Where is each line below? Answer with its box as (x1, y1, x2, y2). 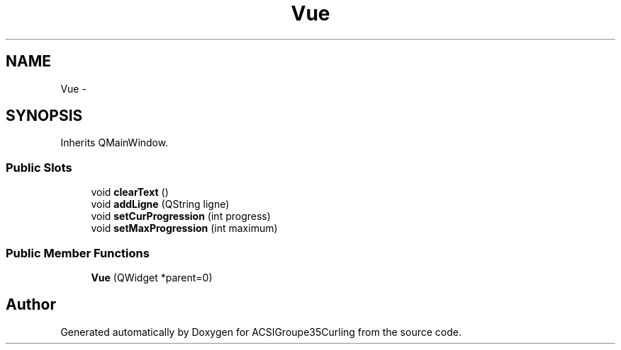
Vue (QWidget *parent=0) (91, 271, 213, 284)
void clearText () (91, 186, 169, 199)
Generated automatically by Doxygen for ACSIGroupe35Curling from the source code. (60, 325, 461, 338)
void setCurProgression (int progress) (91, 210, 271, 223)
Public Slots (6, 160, 72, 175)
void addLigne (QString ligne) (91, 198, 230, 211)
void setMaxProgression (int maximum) (91, 222, 278, 235)
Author (6, 296, 56, 314)
